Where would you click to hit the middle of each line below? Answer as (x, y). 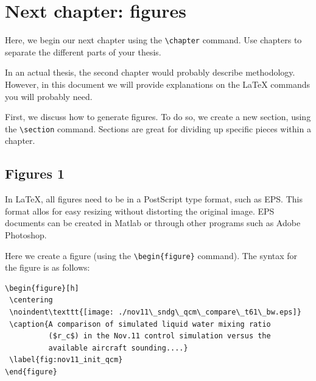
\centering (31, 300)
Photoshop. (26, 234)
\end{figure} (31, 372)
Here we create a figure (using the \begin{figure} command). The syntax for (151, 255)
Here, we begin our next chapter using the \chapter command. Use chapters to (153, 40)
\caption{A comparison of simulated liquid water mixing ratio (140, 324)
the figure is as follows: (47, 267)
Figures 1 (35, 173)
